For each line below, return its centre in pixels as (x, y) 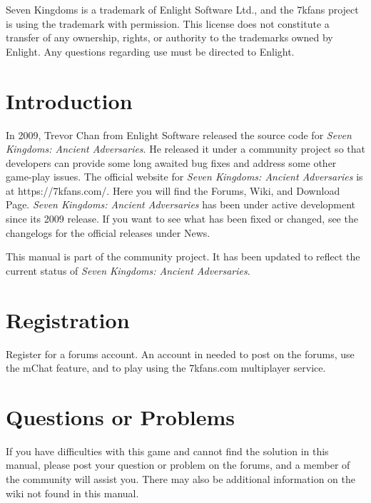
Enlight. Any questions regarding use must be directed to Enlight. (150, 51)
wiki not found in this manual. (72, 493)
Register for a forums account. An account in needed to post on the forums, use (180, 354)
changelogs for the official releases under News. (108, 232)
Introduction (69, 100)
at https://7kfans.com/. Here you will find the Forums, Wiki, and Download (173, 190)
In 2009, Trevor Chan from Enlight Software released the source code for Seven (179, 134)
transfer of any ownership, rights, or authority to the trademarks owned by (169, 37)
